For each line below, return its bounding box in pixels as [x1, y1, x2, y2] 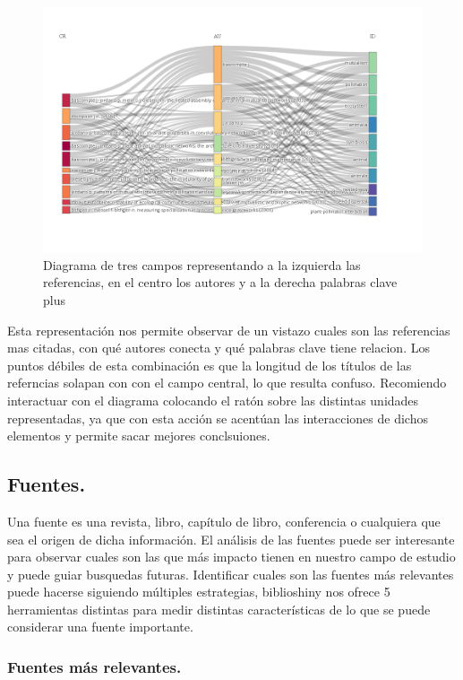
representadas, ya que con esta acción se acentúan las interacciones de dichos [7, 408, 428, 427]
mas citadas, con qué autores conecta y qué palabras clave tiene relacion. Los [7, 338, 430, 357]
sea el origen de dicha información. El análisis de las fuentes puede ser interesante [7, 529, 455, 548]
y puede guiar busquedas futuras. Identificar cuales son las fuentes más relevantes [7, 564, 454, 583]
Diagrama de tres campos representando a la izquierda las [43, 255, 361, 274]
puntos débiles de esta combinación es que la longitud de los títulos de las [7, 355, 412, 374]
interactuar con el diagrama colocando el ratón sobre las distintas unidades [7, 390, 419, 409]
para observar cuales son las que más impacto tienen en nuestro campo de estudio [7, 547, 456, 566]
